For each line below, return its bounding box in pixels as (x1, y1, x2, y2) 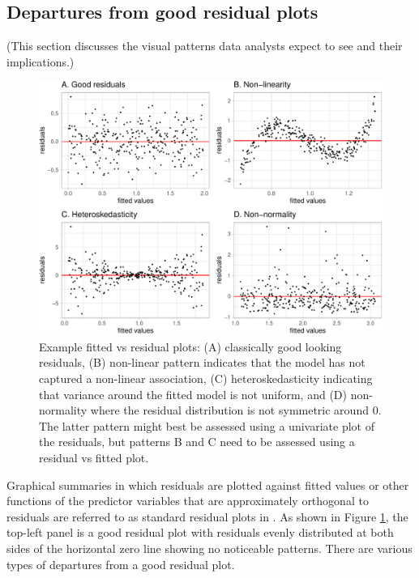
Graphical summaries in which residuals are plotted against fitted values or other (6, 476, 409, 493)
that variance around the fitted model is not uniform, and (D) (39, 385, 347, 402)
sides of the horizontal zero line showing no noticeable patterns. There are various (6, 539, 413, 556)
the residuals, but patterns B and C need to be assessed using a (39, 433, 355, 450)
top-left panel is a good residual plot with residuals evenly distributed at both (6, 524, 394, 541)
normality (39, 402, 88, 419)
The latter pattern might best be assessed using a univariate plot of (39, 417, 374, 434)
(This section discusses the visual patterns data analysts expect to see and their (6, 37, 403, 54)
